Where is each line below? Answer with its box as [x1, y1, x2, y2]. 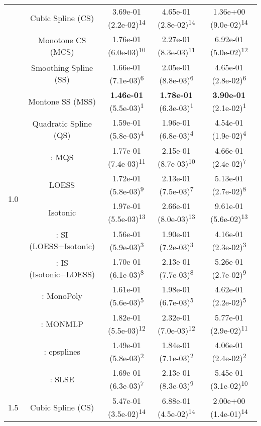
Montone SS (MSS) [28, 95, 96, 108]
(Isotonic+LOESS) [29, 268, 95, 280]
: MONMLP [41, 317, 83, 330]
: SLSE [50, 373, 74, 385]
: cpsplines [44, 346, 80, 358]
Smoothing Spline [31, 62, 93, 74]
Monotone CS [38, 34, 86, 46]
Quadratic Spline [32, 117, 92, 129]
